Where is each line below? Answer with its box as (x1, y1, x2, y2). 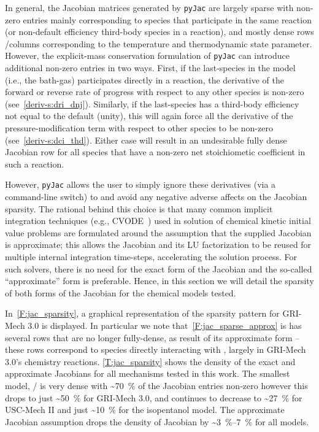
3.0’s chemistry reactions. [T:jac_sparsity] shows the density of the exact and (5, 355, 296, 368)
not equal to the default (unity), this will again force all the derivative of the (5, 109, 293, 122)
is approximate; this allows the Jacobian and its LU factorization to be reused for (5, 238, 312, 251)
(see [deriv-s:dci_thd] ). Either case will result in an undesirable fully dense (5, 133, 287, 146)
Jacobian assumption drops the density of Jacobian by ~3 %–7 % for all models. (5, 415, 309, 428)
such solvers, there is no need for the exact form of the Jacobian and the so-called (5, 262, 312, 275)
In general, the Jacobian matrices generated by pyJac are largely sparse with (5, 1, 294, 13)
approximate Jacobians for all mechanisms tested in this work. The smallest (5, 367, 290, 380)
